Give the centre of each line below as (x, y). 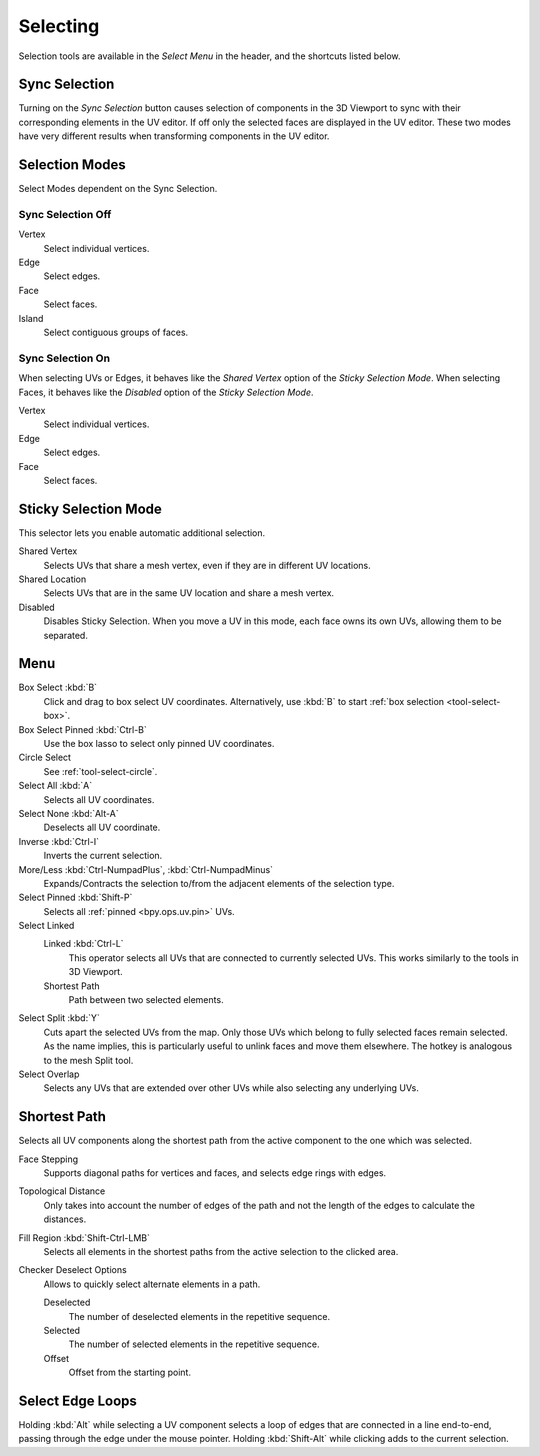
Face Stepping (48, 1159)
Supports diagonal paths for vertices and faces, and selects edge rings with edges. (215, 1173)
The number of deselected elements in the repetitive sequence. (199, 1316)
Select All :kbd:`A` (55, 786)
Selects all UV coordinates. (99, 799)
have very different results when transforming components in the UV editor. (174, 136)
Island (31, 318)
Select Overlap (49, 1074)
